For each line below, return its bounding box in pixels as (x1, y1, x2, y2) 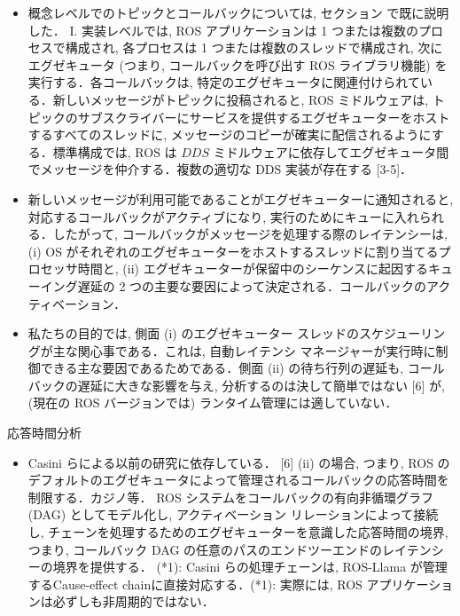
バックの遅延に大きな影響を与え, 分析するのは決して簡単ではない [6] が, (27, 375, 445, 394)
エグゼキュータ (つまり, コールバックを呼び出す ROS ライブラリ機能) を (27, 55, 448, 74)
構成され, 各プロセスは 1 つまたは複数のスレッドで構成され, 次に (65, 38, 443, 57)
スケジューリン (359, 324, 446, 343)
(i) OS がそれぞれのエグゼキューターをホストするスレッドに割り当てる (27, 241, 439, 260)
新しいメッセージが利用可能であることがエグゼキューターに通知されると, (27, 189, 454, 208)
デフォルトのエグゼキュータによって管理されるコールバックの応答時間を (27, 470, 449, 489)
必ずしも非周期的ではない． (52, 592, 214, 611)
